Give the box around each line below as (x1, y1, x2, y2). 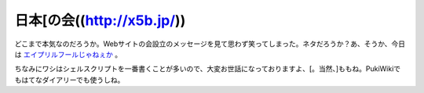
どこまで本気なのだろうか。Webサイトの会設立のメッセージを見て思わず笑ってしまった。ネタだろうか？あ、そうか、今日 (14, 39, 406, 48)
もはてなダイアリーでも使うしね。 (14, 75, 125, 84)
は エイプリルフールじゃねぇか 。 (14, 49, 122, 59)
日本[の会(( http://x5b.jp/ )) (14, 12, 186, 29)
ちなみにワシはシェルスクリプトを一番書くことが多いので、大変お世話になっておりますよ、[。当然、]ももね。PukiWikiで (14, 64, 401, 73)
